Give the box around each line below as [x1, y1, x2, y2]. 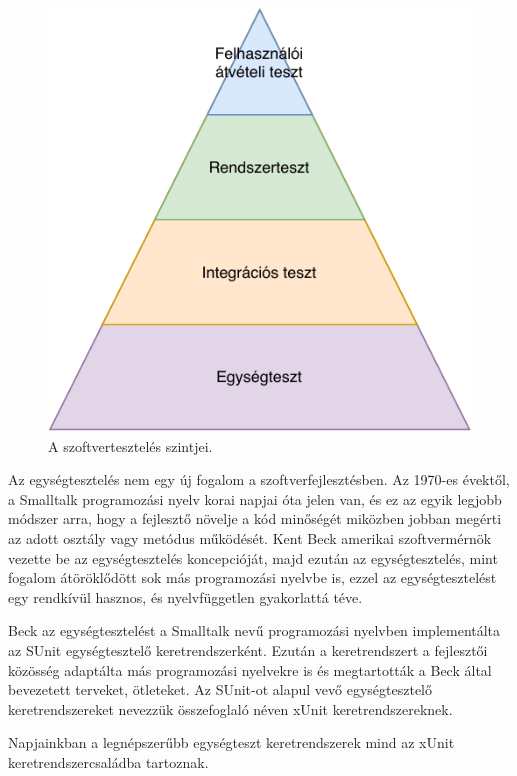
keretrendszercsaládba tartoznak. [8, 751, 209, 772]
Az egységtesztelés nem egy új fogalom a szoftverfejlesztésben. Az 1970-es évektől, [8, 469, 510, 490]
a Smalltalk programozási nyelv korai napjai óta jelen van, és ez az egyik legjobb [8, 488, 502, 509]
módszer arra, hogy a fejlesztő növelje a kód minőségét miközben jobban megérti [8, 508, 502, 529]
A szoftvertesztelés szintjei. [48, 435, 213, 456]
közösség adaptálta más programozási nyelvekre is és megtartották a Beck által [8, 659, 492, 680]
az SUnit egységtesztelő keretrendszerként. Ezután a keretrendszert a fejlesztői [8, 639, 488, 660]
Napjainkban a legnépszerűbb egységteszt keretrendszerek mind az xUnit [8, 732, 455, 753]
